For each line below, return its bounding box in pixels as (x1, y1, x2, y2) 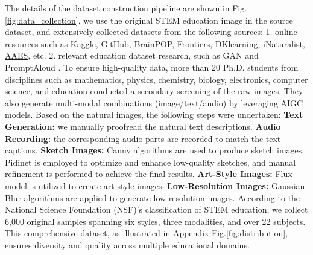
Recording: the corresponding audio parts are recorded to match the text (5, 132, 281, 144)
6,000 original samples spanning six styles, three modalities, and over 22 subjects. (5, 215, 306, 227)
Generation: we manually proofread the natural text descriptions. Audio (5, 120, 281, 132)
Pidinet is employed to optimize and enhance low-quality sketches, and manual (5, 155, 296, 168)
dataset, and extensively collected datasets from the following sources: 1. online (5, 25, 297, 38)
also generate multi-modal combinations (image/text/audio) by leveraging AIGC (5, 96, 303, 109)
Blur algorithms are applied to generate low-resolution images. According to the (5, 191, 300, 204)
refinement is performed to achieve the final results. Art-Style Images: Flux (5, 167, 292, 180)
